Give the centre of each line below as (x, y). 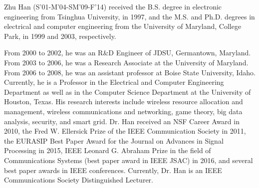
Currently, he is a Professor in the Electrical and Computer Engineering (114, 82)
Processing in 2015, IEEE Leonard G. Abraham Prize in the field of (108, 150)
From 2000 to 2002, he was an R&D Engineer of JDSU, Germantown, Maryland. (128, 53)
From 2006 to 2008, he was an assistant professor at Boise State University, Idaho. (130, 72)
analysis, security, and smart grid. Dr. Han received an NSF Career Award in (122, 121)
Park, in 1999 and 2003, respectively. (60, 36)
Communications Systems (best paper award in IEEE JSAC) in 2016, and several (129, 160)
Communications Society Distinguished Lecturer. (79, 180)
